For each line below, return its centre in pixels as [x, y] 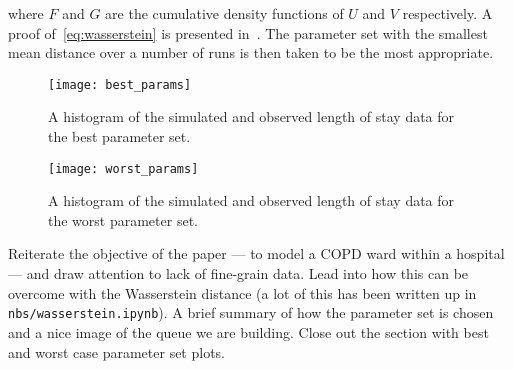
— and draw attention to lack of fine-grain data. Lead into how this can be [238, 273]
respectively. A [447, 13]
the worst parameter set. [123, 219]
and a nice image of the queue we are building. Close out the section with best [248, 331]
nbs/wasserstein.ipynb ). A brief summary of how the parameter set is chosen [251, 312]
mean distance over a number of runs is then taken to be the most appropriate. [251, 52]
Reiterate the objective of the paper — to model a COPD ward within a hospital [256, 253]
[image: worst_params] [123, 168]
